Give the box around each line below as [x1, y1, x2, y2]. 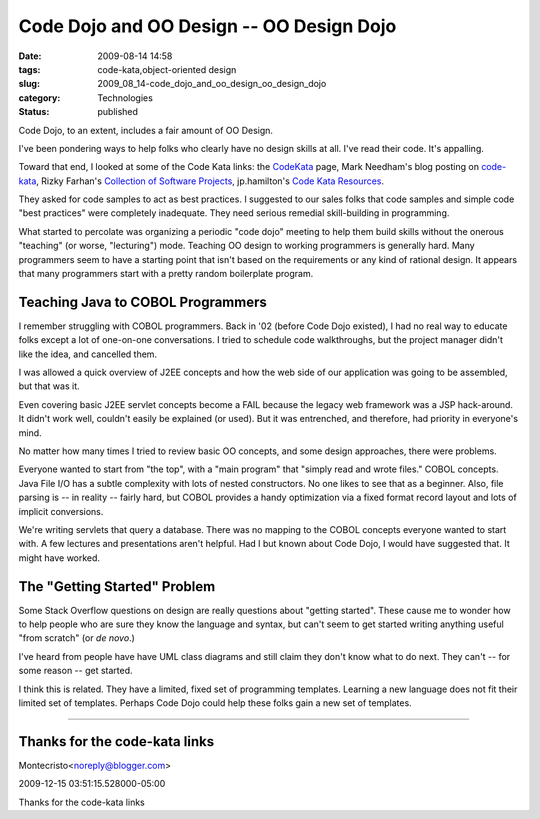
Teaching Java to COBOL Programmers [18, 293, 267, 310]
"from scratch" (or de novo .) [18, 632, 135, 644]
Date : [18, 50, 42, 62]
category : [18, 91, 61, 104]
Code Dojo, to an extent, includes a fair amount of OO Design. [18, 124, 274, 136]
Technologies [97, 91, 154, 104]
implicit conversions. [18, 505, 104, 517]
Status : [18, 106, 50, 118]
